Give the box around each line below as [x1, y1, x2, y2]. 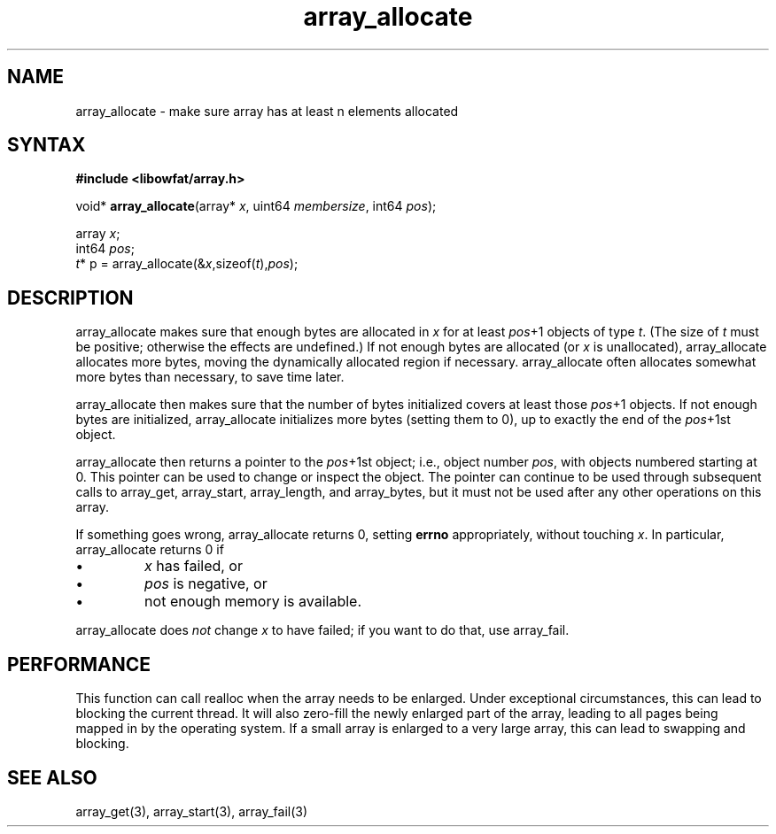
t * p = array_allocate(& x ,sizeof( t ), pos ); [75, 256, 299, 272]
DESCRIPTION [7, 286, 134, 309]
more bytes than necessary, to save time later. [75, 369, 345, 385]
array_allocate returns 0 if [75, 542, 224, 558]
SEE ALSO [7, 766, 97, 789]
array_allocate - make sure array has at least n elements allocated [75, 103, 459, 119]
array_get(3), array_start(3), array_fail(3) [75, 803, 308, 819]
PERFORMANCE [7, 653, 151, 676]
